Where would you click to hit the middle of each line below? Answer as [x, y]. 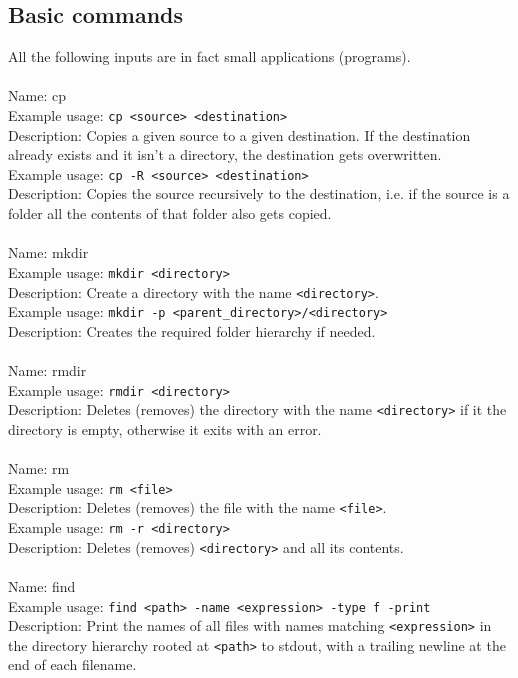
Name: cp [37, 95]
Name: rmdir [47, 370]
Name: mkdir [48, 252]
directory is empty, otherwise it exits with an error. [165, 428]
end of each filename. [72, 664]
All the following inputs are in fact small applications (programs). [209, 56]
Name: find [42, 585]
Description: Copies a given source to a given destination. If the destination [239, 134]
